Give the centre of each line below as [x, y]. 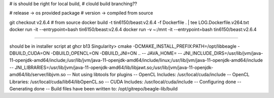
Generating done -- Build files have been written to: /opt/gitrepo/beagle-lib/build [93, 88]
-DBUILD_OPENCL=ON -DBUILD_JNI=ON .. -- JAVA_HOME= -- [116, 53]
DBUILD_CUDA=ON [30, 53]
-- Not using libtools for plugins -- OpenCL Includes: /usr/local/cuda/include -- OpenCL [158, 75]
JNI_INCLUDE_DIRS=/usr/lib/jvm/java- [223, 53]
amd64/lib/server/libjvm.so [38, 75]
